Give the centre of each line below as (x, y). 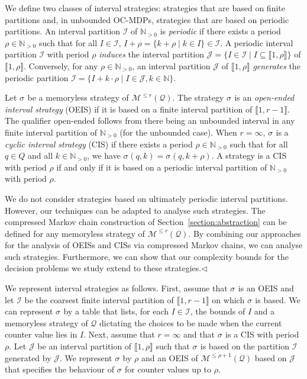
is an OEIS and (266, 288)
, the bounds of (218, 311)
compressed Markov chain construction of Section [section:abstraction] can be (146, 222)
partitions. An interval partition (63, 31)
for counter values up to (168, 369)
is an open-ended (264, 97)
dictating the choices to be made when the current (191, 322)
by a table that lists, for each (116, 311)
